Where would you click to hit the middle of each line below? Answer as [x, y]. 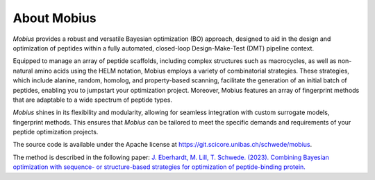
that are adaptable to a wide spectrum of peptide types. [93, 100]
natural [23, 71]
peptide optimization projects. [56, 132]
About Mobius [55, 18]
